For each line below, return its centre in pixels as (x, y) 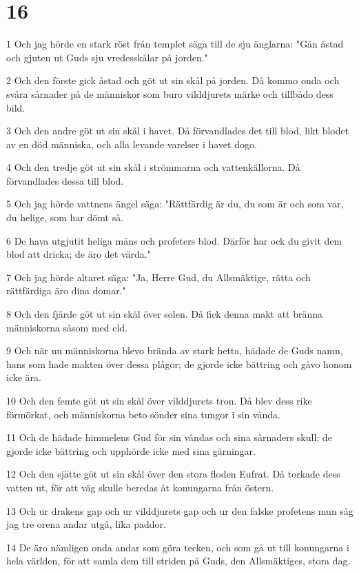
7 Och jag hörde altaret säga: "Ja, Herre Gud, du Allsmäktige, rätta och (158, 277)
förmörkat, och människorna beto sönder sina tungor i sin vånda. (143, 414)
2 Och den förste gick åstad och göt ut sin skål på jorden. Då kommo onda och (173, 80)
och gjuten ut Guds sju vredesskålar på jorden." (107, 57)
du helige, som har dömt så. (65, 217)
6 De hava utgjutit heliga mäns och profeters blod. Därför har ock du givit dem (174, 240)
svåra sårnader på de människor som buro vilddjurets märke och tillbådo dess (170, 93)
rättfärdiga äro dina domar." (66, 290)
